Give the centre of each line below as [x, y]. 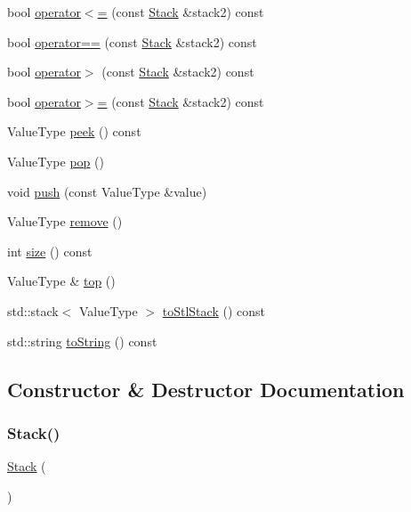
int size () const [50, 251]
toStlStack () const [214, 310]
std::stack [33, 310]
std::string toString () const [82, 341]
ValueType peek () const [74, 131]
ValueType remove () [65, 221]
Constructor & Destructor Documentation [206, 389]
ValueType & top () [61, 281]
